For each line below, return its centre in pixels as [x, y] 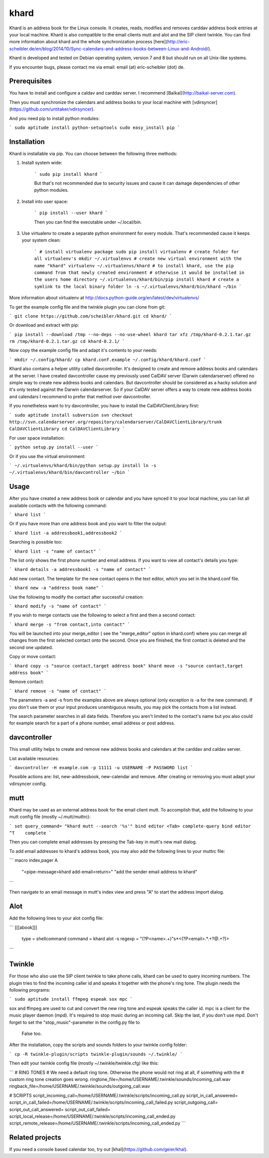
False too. [32, 1034]
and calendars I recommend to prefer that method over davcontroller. [80, 396]
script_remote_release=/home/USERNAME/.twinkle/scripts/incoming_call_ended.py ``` [98, 1123]
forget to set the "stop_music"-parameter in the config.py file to [74, 1022]
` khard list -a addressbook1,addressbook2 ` [66, 533]
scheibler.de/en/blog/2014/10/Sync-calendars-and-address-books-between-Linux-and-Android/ [109, 49]
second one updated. [31, 647]
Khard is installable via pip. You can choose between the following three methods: [93, 153]
